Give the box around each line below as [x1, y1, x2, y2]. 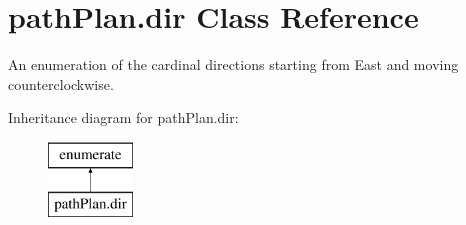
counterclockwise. [8, 73, 114, 94]
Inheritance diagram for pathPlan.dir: [8, 107, 239, 128]
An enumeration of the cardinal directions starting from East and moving [8, 54, 459, 75]
